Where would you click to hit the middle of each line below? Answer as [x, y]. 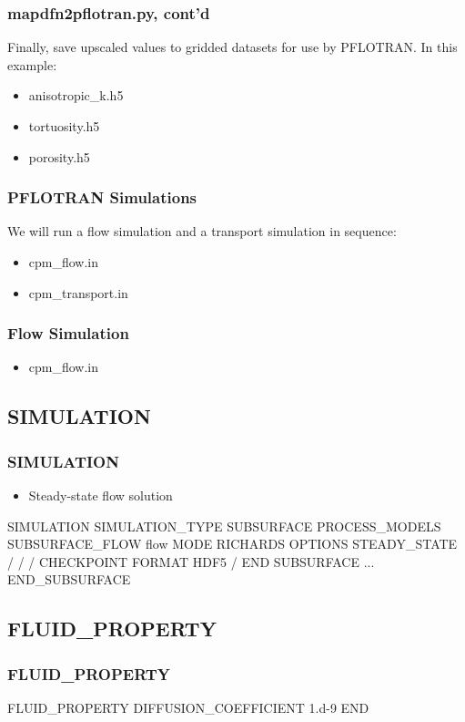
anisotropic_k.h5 [76, 95]
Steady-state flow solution [101, 495]
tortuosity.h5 [64, 126]
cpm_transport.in [78, 292]
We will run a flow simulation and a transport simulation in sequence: [202, 231]
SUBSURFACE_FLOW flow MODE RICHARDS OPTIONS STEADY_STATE [232, 544]
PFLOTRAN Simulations [102, 197]
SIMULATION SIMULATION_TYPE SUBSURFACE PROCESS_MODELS [224, 526]
